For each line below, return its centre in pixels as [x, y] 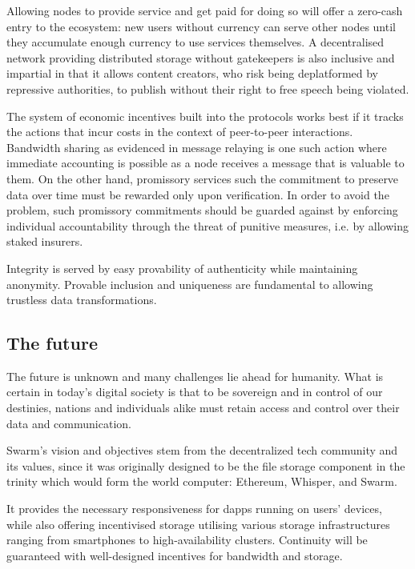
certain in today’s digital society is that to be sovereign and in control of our [195, 392]
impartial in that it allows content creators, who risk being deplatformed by [193, 73]
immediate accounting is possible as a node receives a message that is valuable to [205, 163]
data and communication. [69, 423]
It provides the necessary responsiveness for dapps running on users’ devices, [194, 509]
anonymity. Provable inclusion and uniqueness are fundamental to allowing [190, 284]
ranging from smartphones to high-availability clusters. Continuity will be [187, 540]
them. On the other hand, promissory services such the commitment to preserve [203, 178]
